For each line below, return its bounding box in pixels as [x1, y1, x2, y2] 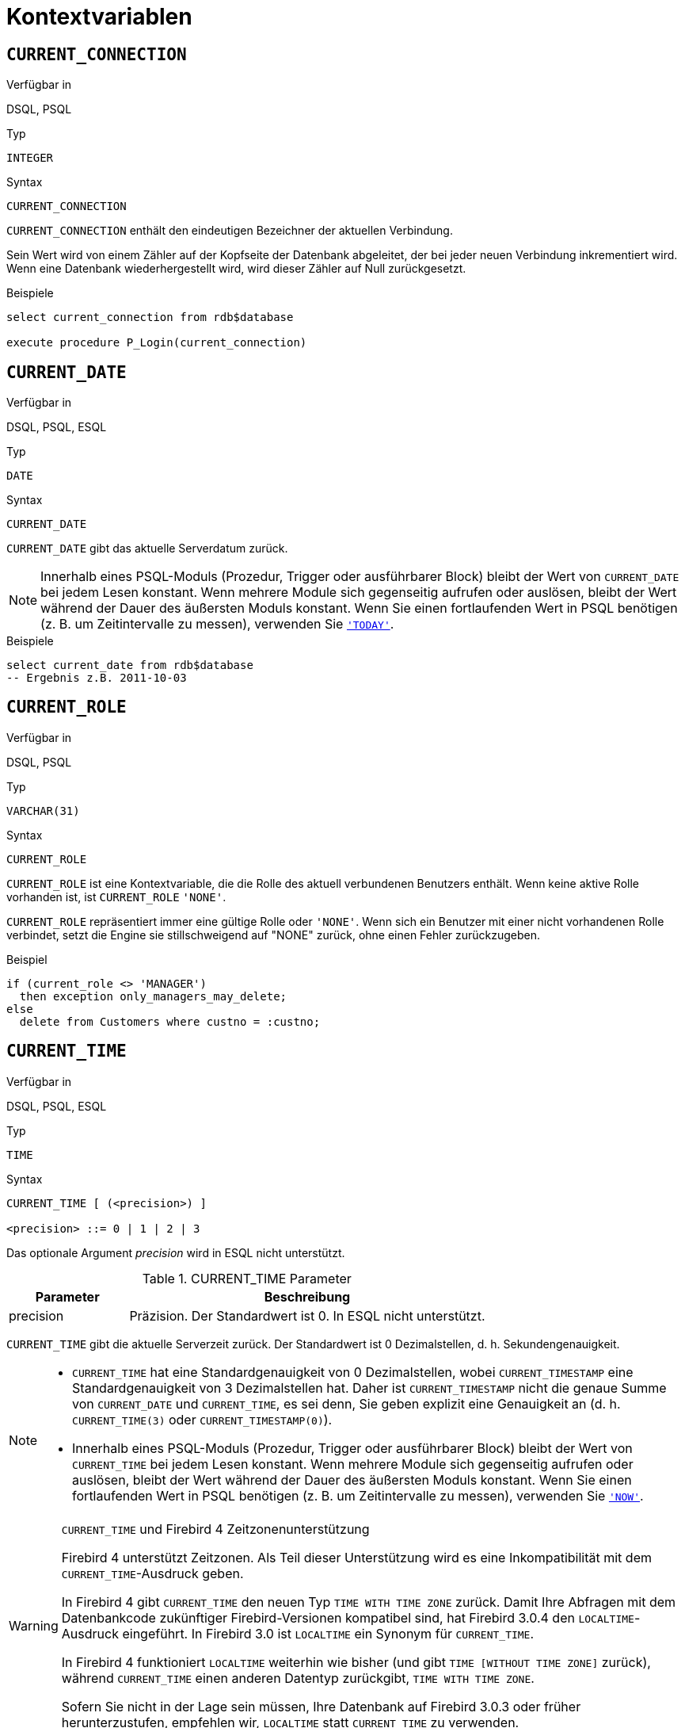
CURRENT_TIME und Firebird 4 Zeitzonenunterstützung [61, 1520, 370, 1537]
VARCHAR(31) [6, 804, 80, 817]
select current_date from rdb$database [6, 659, 253, 672]
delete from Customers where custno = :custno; [19, 1015, 321, 1028]
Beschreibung [264, 1288, 351, 1305]
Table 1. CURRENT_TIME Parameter [142, 1270, 352, 1286]
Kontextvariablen [6, 3, 192, 30]
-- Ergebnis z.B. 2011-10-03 [6, 671, 187, 685]
